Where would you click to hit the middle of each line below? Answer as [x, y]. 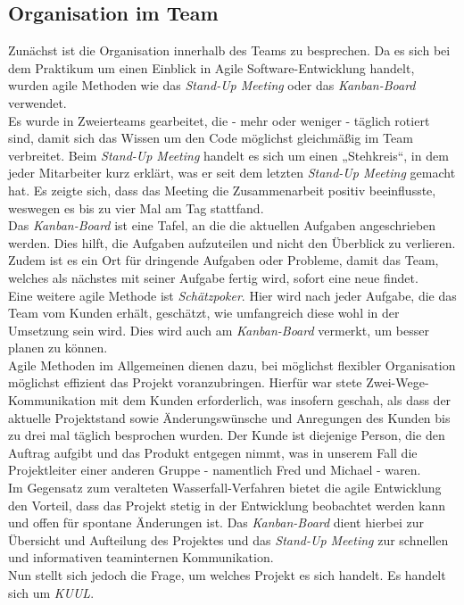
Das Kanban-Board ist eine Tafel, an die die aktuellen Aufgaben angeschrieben [222, 225]
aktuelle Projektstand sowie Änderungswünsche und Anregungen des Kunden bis [229, 417]
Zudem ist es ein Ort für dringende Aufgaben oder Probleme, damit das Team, [224, 260]
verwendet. [37, 102]
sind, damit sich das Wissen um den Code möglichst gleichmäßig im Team [211, 138]
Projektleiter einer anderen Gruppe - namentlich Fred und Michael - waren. [215, 470]
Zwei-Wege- [398, 382]
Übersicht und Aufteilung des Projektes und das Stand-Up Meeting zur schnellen [228, 539]
